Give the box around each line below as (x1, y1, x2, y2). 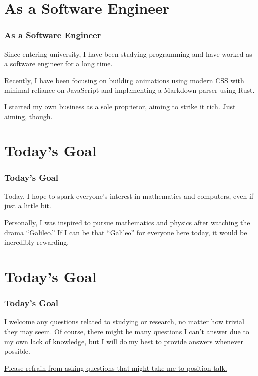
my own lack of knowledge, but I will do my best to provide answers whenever (4, 336, 244, 346)
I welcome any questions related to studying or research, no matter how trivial (4, 316, 244, 327)
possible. (4, 346, 30, 356)
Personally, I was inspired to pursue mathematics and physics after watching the (4, 217, 250, 227)
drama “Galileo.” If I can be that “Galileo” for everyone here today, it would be (4, 227, 247, 237)
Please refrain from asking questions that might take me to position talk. (4, 362, 227, 373)
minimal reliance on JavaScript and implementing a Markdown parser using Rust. (4, 85, 255, 95)
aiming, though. (4, 111, 53, 121)
